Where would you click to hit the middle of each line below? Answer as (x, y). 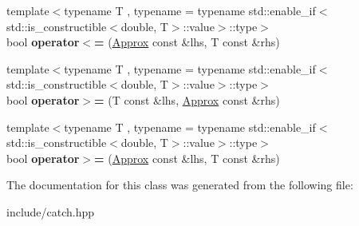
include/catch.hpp (51, 211)
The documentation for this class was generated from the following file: (180, 185)
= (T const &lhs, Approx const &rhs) (187, 99)
